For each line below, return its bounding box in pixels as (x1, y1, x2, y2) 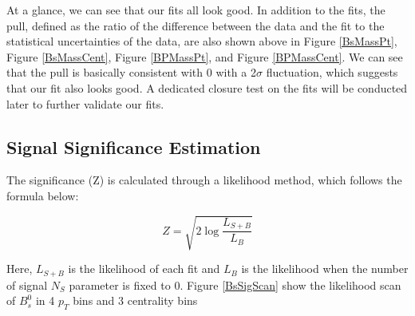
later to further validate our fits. (6, 95, 164, 112)
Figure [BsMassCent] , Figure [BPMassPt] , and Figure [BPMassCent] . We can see (6, 48, 403, 65)
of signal (6, 276, 48, 293)
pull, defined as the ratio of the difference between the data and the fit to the (6, 17, 385, 34)
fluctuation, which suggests (266, 64, 398, 81)
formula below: (6, 187, 79, 203)
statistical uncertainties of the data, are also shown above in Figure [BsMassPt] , (6, 33, 397, 49)
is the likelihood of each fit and (68, 260, 220, 277)
